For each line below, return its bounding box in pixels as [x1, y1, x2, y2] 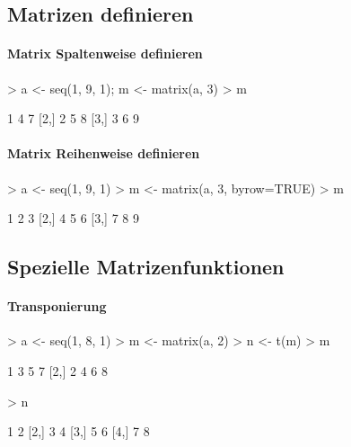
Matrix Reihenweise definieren [7, 144, 200, 163]
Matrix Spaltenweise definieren [7, 44, 203, 63]
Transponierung [7, 297, 107, 316]
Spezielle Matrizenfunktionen [7, 253, 285, 281]
